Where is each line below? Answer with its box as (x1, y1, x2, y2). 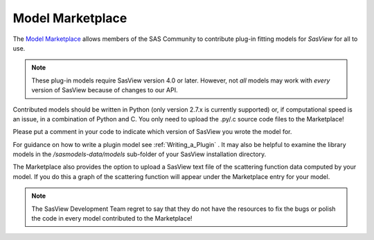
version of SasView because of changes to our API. (31, 86, 178, 94)
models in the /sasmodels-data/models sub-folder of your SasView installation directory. (12, 150, 267, 159)
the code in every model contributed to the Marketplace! (31, 214, 193, 223)
